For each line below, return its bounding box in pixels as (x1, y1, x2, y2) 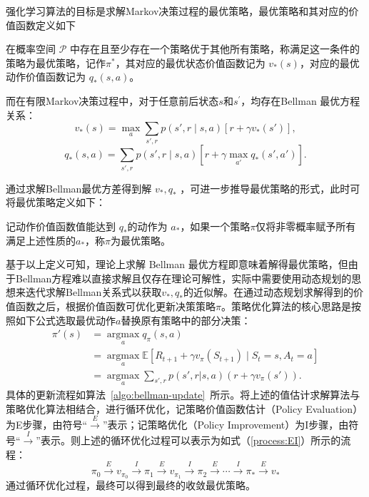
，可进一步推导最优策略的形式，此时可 (180, 180, 360, 195)
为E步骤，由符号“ (6, 416, 88, 431)
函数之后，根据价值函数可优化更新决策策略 (15, 298, 216, 313)
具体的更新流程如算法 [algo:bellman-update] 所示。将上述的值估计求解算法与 (6, 386, 360, 401)
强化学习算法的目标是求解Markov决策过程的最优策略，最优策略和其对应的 (6, 4, 349, 18)
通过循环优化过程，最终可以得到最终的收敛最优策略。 (6, 478, 256, 493)
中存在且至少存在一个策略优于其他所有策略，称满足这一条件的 (70, 41, 360, 56)
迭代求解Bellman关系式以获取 (25, 285, 162, 299)
